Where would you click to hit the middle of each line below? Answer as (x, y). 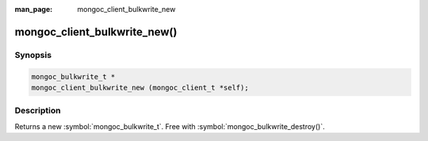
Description (38, 111)
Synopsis (33, 55)
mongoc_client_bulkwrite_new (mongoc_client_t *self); (140, 88)
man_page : (34, 9)
